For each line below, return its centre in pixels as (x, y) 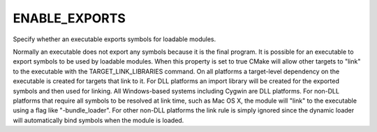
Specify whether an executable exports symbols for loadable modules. (114, 39)
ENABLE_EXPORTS (69, 18)
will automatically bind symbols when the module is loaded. (98, 120)
